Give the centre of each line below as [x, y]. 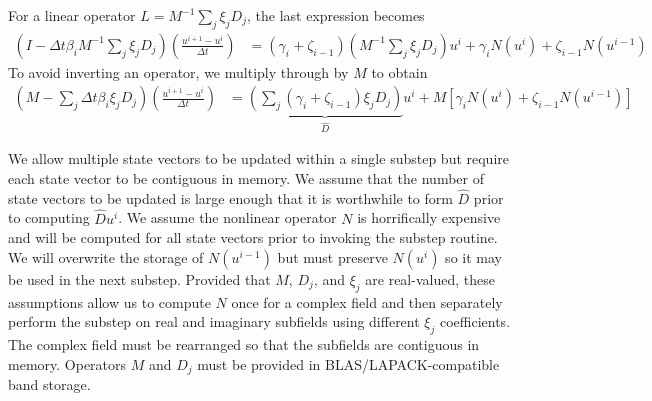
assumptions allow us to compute [109, 301]
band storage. [49, 384]
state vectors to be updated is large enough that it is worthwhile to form [230, 197]
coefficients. [475, 321]
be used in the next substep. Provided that [139, 278]
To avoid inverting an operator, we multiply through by [178, 71]
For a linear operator [72, 15]
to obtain [399, 71]
